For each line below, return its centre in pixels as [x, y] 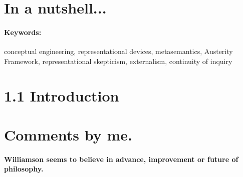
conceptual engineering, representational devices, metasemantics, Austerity [118, 51]
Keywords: [23, 32]
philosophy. [24, 169]
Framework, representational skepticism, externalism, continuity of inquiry [118, 61]
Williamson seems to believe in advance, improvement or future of [121, 159]
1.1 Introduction [62, 95]
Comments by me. [68, 134]
